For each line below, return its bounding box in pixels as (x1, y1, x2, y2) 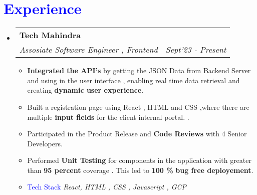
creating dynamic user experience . (27, 85, 144, 95)
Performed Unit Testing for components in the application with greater (27, 155, 251, 165)
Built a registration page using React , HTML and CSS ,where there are (27, 101, 249, 112)
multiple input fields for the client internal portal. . (27, 111, 189, 122)
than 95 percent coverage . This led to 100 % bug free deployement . (27, 164, 253, 175)
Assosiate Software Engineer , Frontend (19, 44, 158, 56)
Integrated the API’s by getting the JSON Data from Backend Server (27, 65, 251, 76)
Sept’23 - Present (165, 44, 226, 56)
